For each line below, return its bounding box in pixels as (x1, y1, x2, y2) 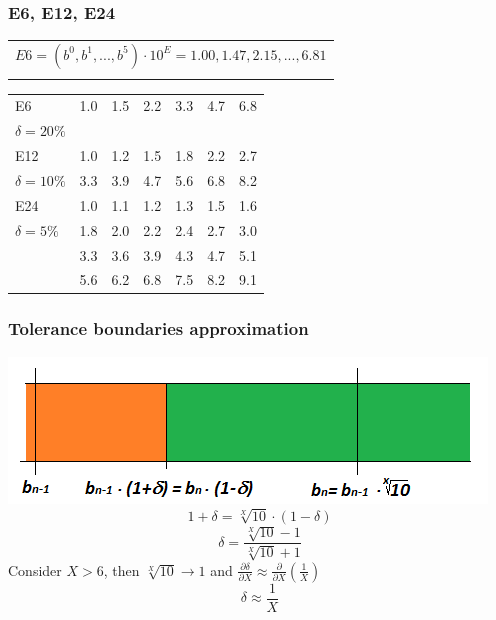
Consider (8, 559, 62, 580)
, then (103, 559, 140, 580)
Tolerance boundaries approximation (8, 316, 309, 341)
